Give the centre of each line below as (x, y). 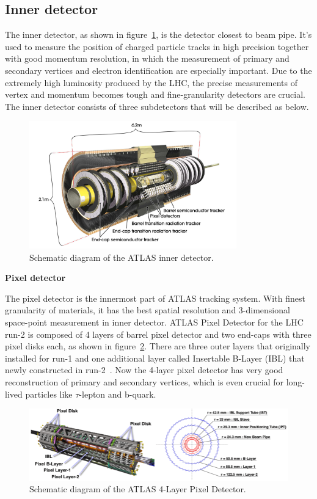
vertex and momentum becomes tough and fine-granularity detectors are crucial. (155, 94)
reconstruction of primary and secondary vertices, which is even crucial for (144, 381)
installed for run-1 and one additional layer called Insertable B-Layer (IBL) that (155, 358)
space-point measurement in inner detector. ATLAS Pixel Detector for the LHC (154, 322)
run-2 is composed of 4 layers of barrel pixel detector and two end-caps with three (158, 334)
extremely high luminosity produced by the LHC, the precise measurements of (151, 82)
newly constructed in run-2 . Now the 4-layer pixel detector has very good (144, 370)
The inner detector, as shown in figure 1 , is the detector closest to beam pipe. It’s (158, 35)
